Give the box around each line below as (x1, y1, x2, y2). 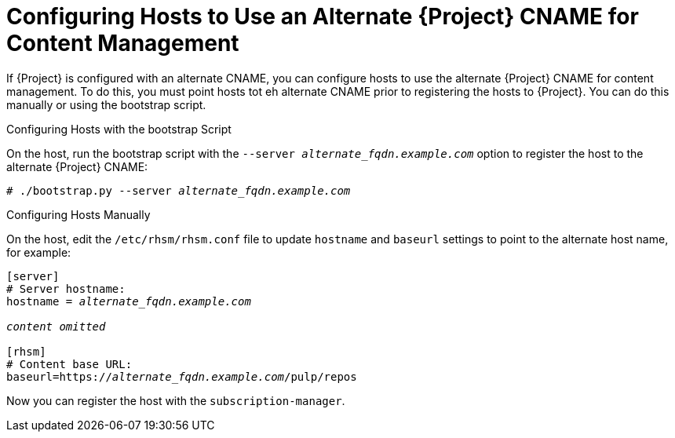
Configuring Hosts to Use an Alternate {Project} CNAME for (6, 3, 639, 30)
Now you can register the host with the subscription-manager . (6, 393, 345, 407)
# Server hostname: (6, 282, 126, 295)
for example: (6, 245, 71, 259)
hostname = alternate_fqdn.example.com (6, 294, 251, 308)
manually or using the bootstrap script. (6, 97, 206, 111)
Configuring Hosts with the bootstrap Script (6, 122, 232, 136)
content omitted (6, 319, 106, 333)
